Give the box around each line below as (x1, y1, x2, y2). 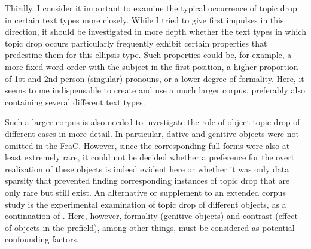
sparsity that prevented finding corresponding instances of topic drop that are (5, 174, 290, 187)
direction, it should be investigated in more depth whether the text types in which (5, 25, 306, 38)
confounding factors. (5, 233, 79, 245)
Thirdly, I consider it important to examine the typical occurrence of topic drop (5, 2, 297, 14)
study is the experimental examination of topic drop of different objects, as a (5, 198, 286, 210)
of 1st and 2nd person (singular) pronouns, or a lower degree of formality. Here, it (5, 72, 304, 84)
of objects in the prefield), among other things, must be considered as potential (5, 221, 295, 233)
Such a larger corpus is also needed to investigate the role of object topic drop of (5, 116, 300, 128)
